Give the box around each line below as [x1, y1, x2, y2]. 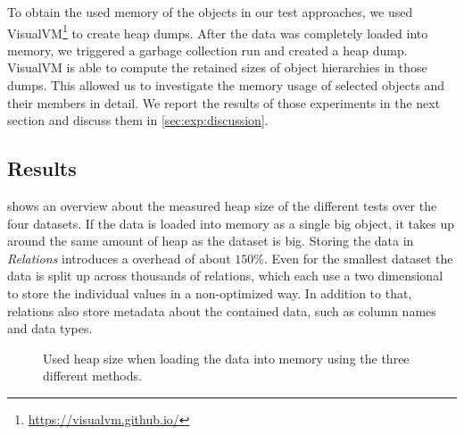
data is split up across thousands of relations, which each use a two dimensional [7, 266, 443, 285]
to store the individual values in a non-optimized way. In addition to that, [7, 283, 412, 302]
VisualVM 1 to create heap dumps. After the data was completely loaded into [7, 21, 428, 42]
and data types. [7, 319, 93, 338]
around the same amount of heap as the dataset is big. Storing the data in [7, 231, 414, 250]
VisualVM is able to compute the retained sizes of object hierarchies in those [7, 58, 427, 77]
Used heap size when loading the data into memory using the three [43, 348, 410, 367]
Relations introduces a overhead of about [7, 248, 231, 267]
